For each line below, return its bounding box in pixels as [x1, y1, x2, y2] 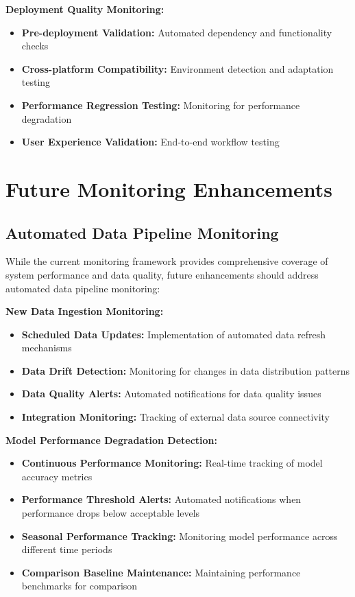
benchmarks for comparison [21, 578, 138, 593]
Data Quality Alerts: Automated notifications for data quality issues [21, 386, 321, 401]
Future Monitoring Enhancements [5, 174, 333, 202]
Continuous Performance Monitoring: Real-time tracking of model [21, 456, 323, 470]
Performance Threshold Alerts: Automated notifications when [21, 492, 302, 506]
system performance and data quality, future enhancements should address [5, 267, 319, 281]
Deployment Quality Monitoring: [5, 2, 164, 16]
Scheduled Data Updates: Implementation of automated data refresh [21, 327, 326, 341]
